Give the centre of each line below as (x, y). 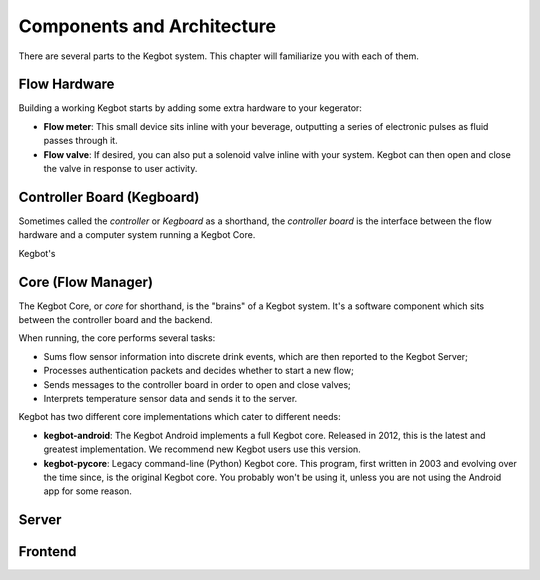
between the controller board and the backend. (116, 319)
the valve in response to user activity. (120, 169)
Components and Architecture (147, 26)
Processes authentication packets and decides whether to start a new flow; (199, 371)
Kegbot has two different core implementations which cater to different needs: (179, 417)
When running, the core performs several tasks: (117, 338)
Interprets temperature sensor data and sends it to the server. (170, 398)
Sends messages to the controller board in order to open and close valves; (197, 384)
